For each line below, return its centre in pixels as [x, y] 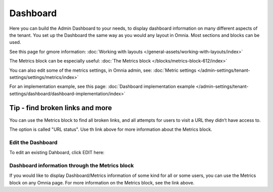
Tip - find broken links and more [61, 108]
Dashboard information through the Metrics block [72, 165]
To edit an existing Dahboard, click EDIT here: [57, 153]
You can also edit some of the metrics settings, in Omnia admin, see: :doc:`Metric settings [103, 70]
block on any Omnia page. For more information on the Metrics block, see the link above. [102, 182]
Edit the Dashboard [33, 142]
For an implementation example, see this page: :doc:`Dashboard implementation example [102, 86]
